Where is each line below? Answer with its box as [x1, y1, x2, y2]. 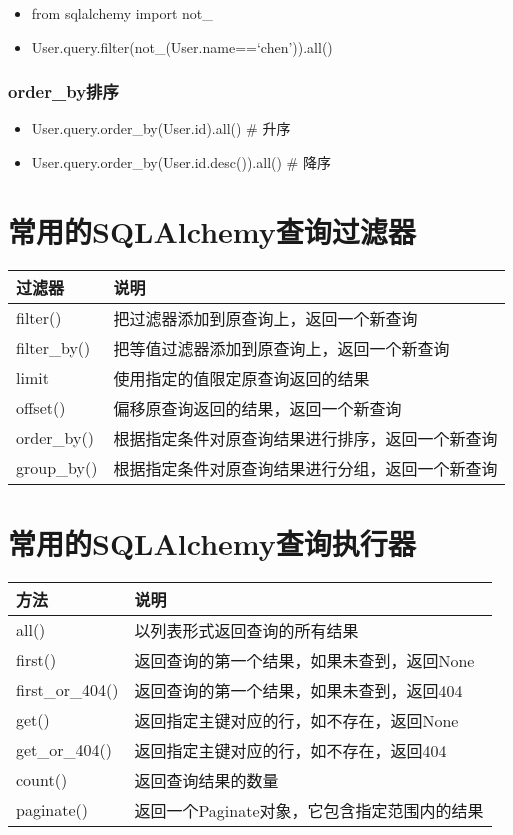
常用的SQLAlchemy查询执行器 [8, 522, 416, 563]
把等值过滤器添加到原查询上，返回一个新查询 [113, 336, 450, 360]
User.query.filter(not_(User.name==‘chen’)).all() [31, 36, 333, 57]
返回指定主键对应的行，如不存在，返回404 [134, 738, 447, 762]
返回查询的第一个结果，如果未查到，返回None [134, 648, 475, 672]
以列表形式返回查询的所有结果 [134, 618, 359, 642]
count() [16, 768, 68, 792]
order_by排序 [8, 79, 119, 104]
